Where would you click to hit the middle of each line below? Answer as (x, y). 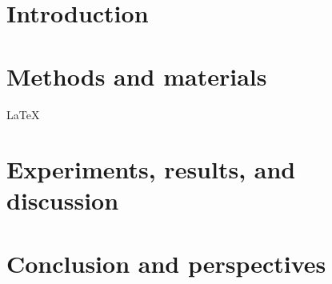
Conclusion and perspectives (166, 263)
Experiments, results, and (151, 169)
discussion (63, 200)
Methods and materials (137, 76)
